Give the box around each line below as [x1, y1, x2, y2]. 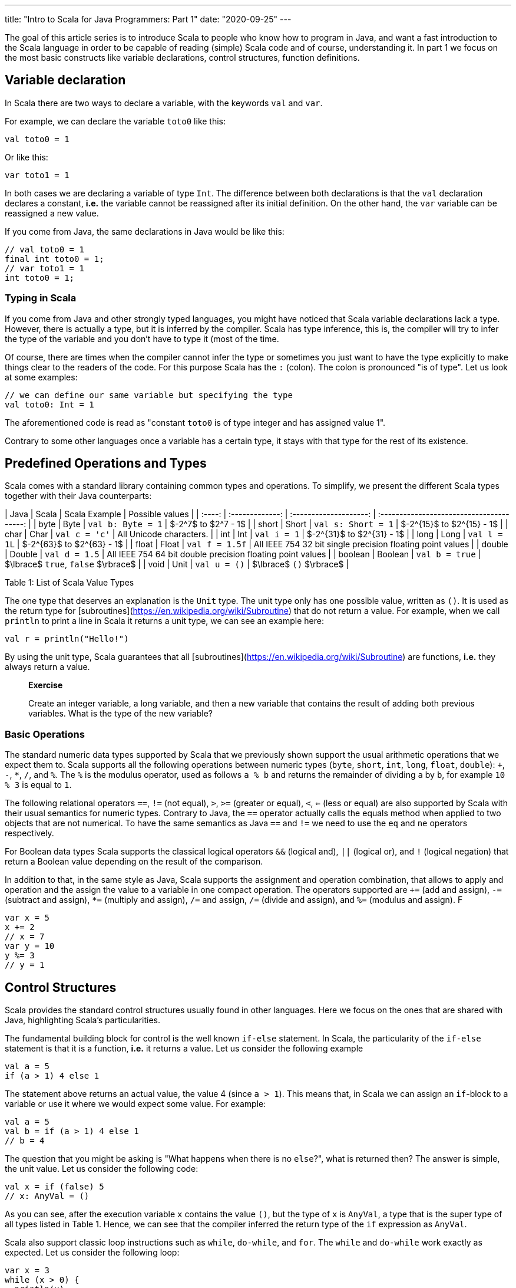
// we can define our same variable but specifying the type [5, 390, 293, 400]
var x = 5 [5, 913, 49, 923]
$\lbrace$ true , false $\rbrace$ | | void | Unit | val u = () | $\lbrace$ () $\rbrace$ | [5, 559, 349, 570]
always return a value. [5, 662, 90, 672]
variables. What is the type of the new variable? [28, 708, 213, 719]
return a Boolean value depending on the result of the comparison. [5, 856, 263, 867]
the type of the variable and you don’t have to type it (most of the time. [5, 333, 279, 344]
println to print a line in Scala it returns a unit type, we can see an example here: [5, 616, 324, 626]
